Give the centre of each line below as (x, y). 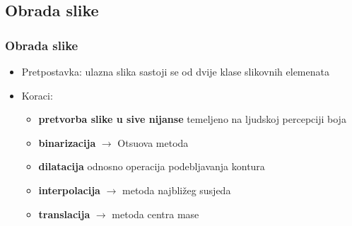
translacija (64, 214)
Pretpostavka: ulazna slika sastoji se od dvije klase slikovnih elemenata (175, 71)
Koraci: (37, 95)
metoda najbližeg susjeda (177, 190)
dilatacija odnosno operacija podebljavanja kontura (152, 166)
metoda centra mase (156, 214)
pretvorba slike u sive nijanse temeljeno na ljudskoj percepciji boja (192, 119)
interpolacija (69, 190)
